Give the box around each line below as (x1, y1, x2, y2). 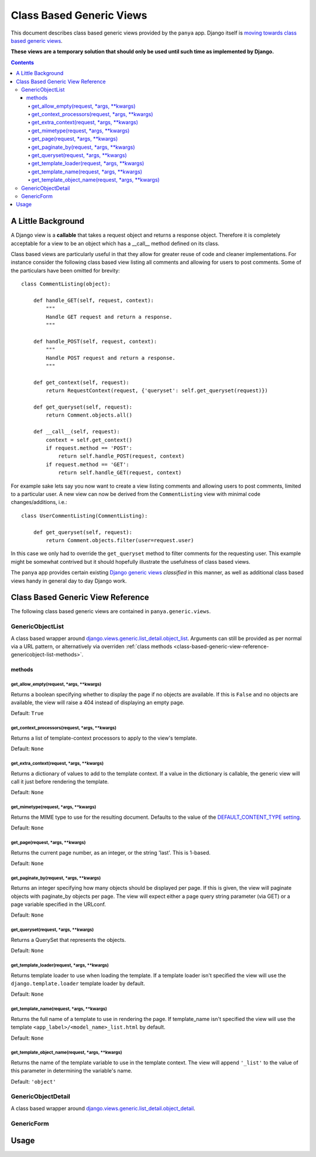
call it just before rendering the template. (11, 778, 109, 785)
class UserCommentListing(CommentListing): (21, 512, 148, 519)
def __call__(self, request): (33, 428, 120, 435)
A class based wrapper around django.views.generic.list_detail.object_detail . (11, 1105, 195, 1112)
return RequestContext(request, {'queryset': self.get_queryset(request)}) (46, 387, 269, 394)
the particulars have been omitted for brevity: (11, 267, 120, 274)
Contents (11, 59, 35, 66)
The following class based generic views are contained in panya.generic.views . (11, 608, 211, 615)
